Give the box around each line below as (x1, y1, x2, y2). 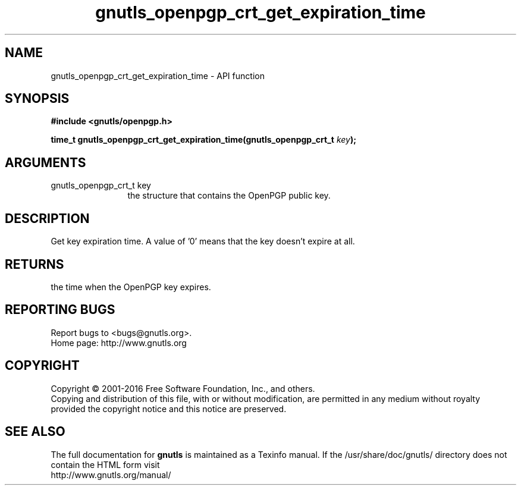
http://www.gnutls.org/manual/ (51, 469, 171, 480)
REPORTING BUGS (5, 302, 115, 318)
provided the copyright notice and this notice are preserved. (51, 403, 287, 414)
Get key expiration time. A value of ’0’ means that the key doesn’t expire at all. (51, 236, 355, 247)
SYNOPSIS (5, 91, 70, 106)
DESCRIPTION (5, 211, 90, 226)
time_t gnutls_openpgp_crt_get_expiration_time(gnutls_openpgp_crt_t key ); (51, 134, 356, 145)
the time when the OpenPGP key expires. (51, 281, 211, 292)
